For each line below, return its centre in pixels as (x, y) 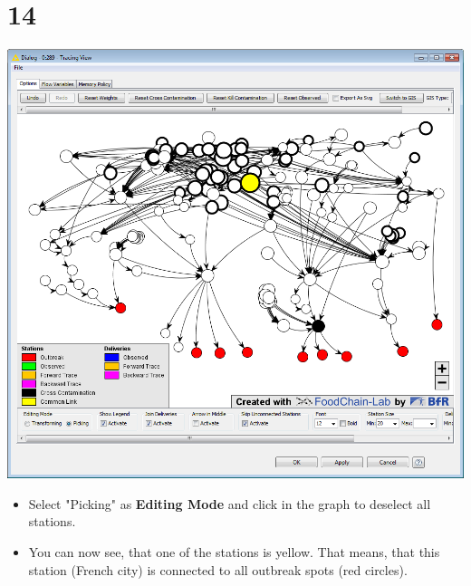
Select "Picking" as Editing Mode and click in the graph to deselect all (230, 503)
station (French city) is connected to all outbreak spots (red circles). (218, 569)
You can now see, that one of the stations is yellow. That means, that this (234, 552)
